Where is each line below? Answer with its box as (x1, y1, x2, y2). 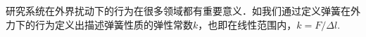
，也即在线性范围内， (198, 17, 297, 31)
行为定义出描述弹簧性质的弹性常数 (34, 17, 193, 31)
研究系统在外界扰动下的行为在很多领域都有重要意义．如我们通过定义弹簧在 (6, 3, 351, 17)
